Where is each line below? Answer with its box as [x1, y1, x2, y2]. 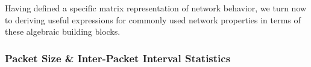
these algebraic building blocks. [5, 25, 121, 38]
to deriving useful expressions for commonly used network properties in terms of [5, 13, 301, 26]
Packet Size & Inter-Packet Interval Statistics [5, 50, 231, 65]
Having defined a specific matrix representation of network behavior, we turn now [5, 2, 307, 14]
